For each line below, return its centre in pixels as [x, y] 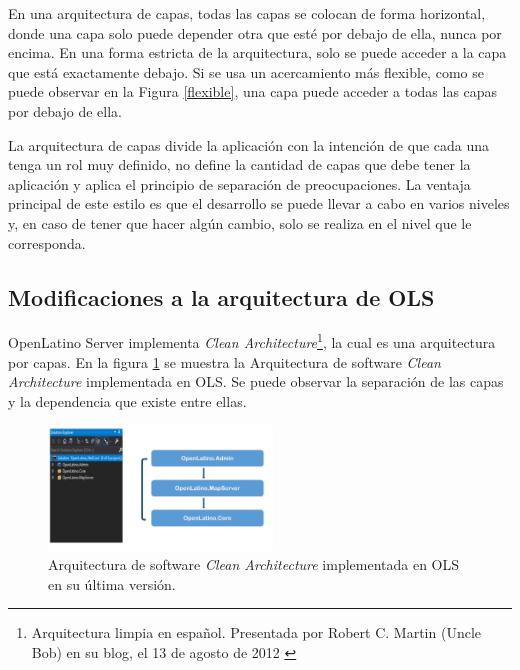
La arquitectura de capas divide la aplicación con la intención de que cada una [249, 144]
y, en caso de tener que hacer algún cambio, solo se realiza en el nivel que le [240, 222]
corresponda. [47, 242]
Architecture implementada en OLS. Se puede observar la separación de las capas [256, 381]
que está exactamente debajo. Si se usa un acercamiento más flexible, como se [246, 71]
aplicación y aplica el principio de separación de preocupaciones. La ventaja [239, 183]
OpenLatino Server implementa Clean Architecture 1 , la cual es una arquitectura [252, 340]
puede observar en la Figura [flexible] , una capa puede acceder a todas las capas [253, 91]
